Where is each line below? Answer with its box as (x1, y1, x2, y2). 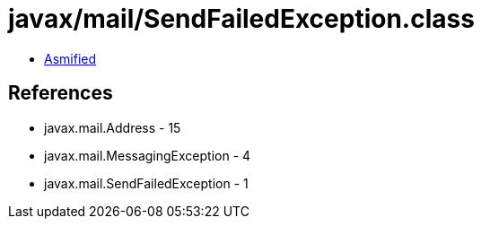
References (8, 82, 113, 105)
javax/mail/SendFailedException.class (8, 4, 475, 34)
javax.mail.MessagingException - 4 (44, 147, 251, 163)
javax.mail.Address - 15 (44, 119, 181, 135)
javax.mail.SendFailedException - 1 (44, 175, 249, 191)
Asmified (44, 50, 97, 66)
